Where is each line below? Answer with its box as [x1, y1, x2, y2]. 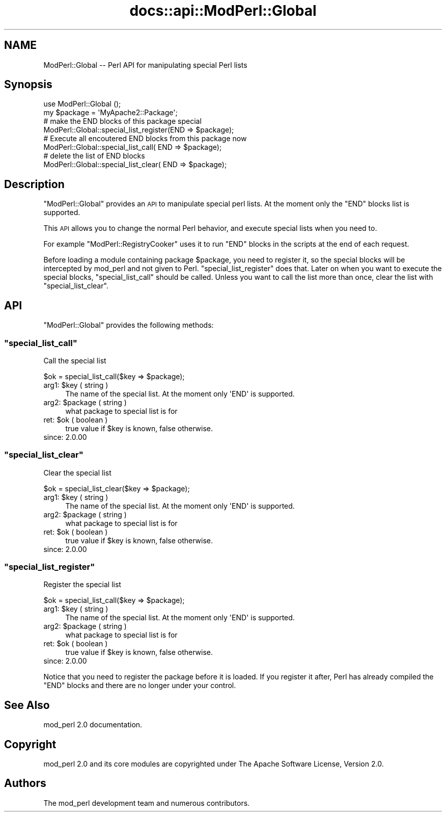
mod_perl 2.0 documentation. [43, 720, 143, 729]
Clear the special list [43, 468, 111, 477]
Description [4, 177, 65, 191]
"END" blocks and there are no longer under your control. [43, 681, 236, 690]
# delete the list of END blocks [43, 151, 145, 161]
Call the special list [43, 356, 106, 365]
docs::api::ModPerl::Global [129, 2, 317, 19]
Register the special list [43, 580, 121, 589]
